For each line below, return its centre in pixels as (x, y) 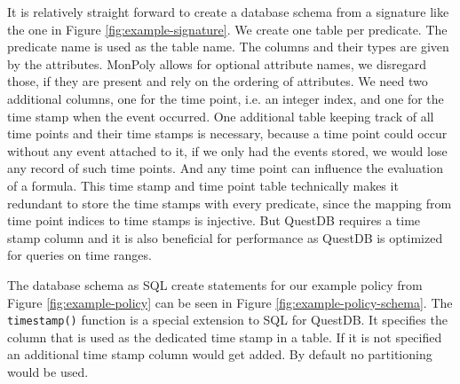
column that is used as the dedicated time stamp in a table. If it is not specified (225, 337)
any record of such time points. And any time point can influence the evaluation (226, 168)
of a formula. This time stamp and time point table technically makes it (203, 185)
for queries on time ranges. (79, 255)
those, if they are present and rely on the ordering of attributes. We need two (218, 81)
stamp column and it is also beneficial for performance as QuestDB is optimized (225, 237)
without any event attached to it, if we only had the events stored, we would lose (227, 150)
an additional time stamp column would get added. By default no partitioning (220, 354)
